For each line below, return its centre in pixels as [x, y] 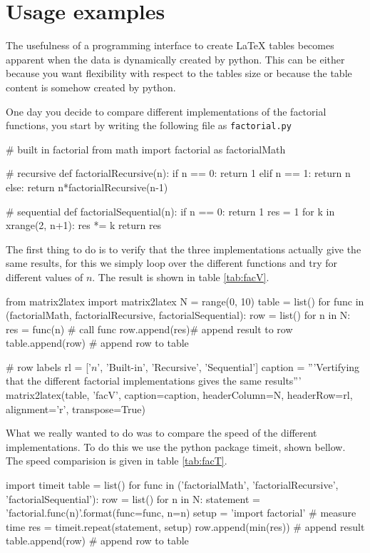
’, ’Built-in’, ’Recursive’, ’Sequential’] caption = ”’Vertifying [228, 366]
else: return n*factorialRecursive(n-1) [87, 187]
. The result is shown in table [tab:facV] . [181, 276]
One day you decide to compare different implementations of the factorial [166, 111]
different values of [45, 276]
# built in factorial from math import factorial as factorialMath [146, 149]
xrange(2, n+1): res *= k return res [84, 225]
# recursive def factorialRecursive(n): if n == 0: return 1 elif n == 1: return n [178, 173]
